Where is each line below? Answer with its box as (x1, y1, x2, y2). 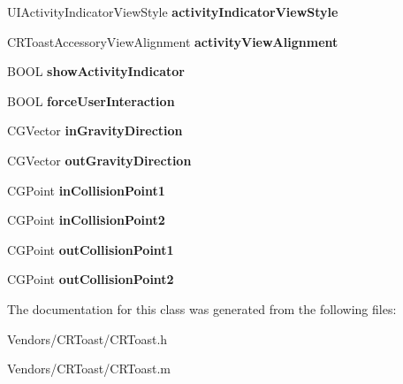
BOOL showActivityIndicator (7, 62, 185, 81)
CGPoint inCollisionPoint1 (7, 180, 165, 199)
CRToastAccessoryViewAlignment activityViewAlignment (7, 32, 338, 50)
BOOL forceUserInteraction (7, 91, 175, 110)
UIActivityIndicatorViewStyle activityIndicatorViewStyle (7, 3, 338, 20)
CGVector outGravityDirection (7, 150, 192, 169)
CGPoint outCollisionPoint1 (7, 240, 174, 258)
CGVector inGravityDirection (7, 121, 183, 140)
